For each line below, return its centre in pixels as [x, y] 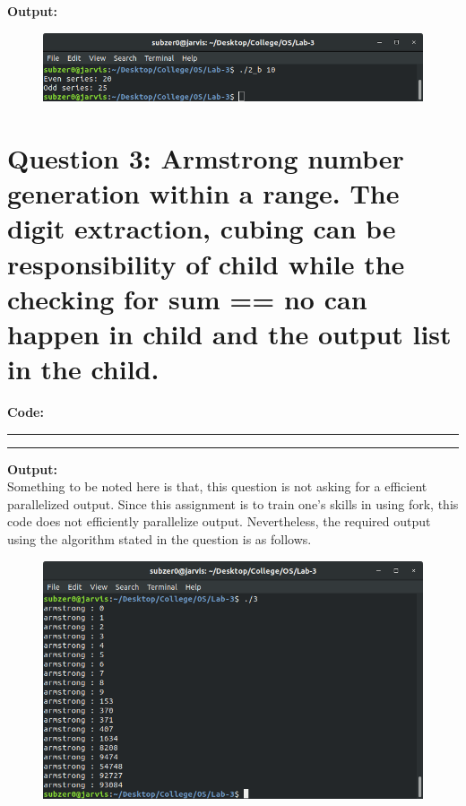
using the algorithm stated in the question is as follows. [160, 539]
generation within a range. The [203, 193]
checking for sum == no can [187, 298]
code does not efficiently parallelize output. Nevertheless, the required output [219, 521]
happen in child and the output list [229, 333]
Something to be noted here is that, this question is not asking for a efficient [217, 486]
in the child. [83, 369]
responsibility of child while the [206, 263]
